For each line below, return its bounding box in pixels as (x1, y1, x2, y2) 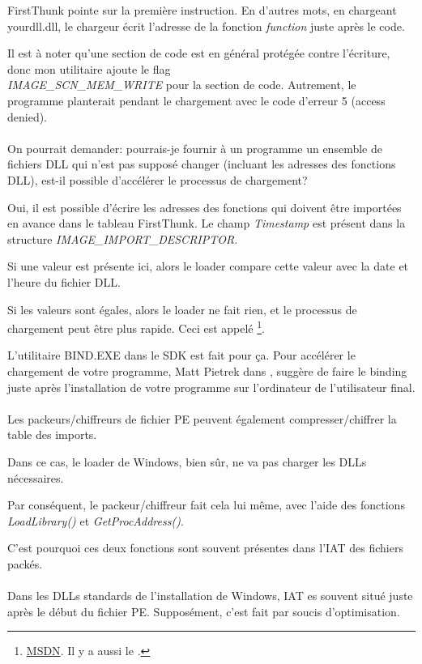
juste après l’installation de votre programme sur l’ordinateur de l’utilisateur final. (7, 378, 416, 395)
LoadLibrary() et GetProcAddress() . (7, 512, 184, 529)
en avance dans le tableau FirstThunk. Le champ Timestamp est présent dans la (7, 215, 406, 232)
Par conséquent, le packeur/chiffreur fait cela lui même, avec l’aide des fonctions (7, 496, 405, 513)
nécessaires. (7, 469, 64, 486)
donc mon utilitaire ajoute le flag (7, 60, 171, 77)
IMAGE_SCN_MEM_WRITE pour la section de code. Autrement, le (7, 76, 356, 93)
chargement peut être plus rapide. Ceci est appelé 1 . (7, 317, 265, 336)
